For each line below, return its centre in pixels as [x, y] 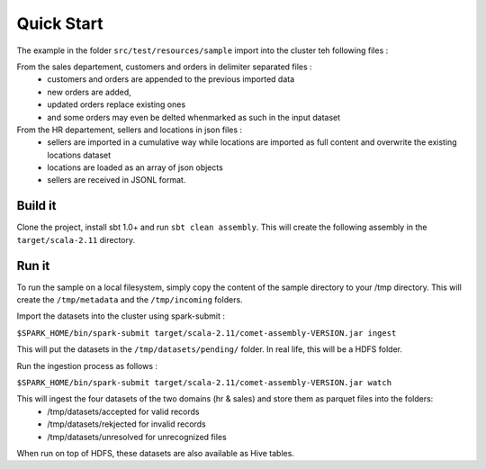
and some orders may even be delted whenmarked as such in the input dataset [194, 117]
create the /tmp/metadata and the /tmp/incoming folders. [130, 300]
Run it [33, 266]
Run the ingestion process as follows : [87, 365]
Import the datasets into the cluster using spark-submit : [121, 316]
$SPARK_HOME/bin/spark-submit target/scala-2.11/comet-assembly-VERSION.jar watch [204, 383]
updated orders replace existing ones [117, 104]
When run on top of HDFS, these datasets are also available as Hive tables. [155, 453]
